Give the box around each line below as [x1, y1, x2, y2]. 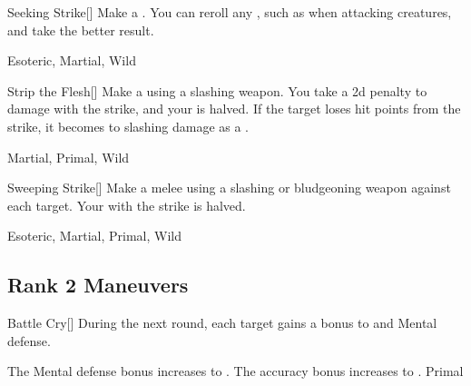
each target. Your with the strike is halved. [7, 195, 246, 214]
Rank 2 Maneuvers [7, 271, 189, 299]
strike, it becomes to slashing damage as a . [7, 116, 249, 135]
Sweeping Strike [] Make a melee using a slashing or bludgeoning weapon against [7, 178, 451, 197]
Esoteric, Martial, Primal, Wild [7, 226, 182, 245]
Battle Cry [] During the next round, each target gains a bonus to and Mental [7, 313, 437, 332]
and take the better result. [7, 20, 154, 39]
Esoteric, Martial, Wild [7, 51, 136, 70]
